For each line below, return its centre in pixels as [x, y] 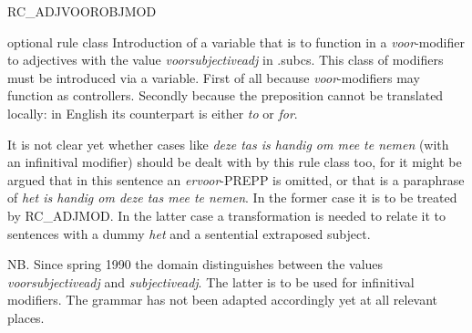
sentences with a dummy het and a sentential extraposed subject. [189, 233]
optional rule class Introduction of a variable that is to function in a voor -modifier [236, 42]
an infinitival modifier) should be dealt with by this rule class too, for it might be [235, 162]
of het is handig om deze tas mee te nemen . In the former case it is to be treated [232, 198]
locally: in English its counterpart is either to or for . [153, 113]
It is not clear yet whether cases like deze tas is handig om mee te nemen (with [228, 144]
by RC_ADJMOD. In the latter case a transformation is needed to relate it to [227, 215]
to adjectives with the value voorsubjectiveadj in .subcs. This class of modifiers [226, 60]
